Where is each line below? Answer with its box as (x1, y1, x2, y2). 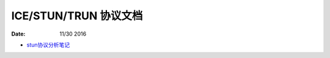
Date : (11, 30, 26, 37)
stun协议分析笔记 (26, 41, 70, 48)
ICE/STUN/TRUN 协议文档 (11, 9, 143, 22)
